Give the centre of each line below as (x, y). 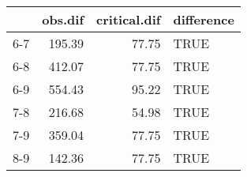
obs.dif (63, 19)
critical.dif (129, 19)
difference (204, 19)
